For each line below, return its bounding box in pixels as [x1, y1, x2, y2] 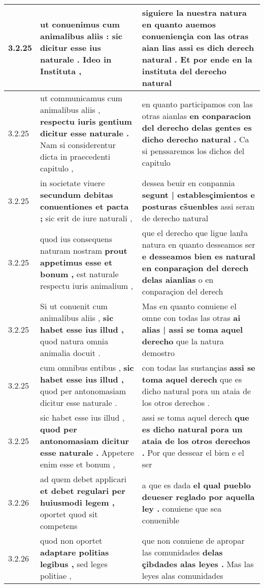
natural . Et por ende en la [142, 53, 252, 65]
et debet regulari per [40, 485, 125, 496]
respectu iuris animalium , [40, 279, 133, 291]
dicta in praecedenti [40, 151, 111, 162]
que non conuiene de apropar [142, 535, 245, 546]
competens [40, 520, 78, 532]
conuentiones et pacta [40, 200, 129, 212]
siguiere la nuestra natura [142, 7, 247, 18]
